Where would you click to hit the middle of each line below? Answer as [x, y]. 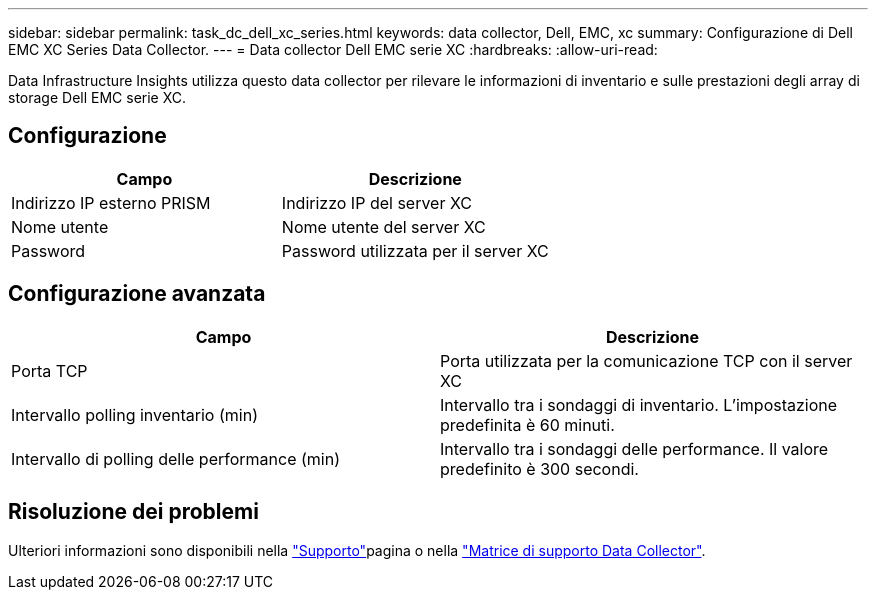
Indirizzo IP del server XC [377, 202]
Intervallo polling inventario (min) [134, 414]
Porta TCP [49, 370]
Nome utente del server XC [383, 226]
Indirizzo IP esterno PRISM [111, 202]
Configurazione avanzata [137, 294]
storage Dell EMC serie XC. [97, 97]
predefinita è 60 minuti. [527, 424]
